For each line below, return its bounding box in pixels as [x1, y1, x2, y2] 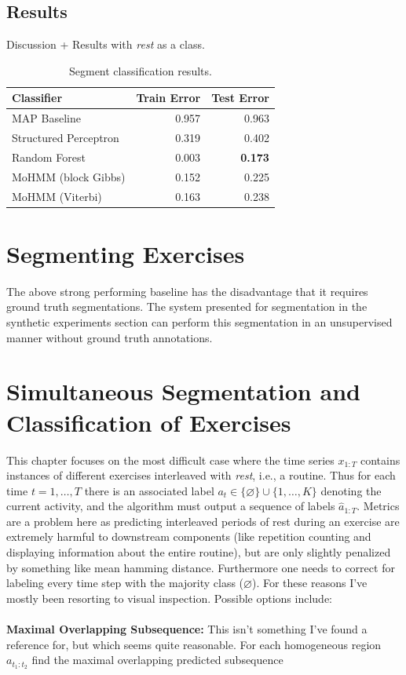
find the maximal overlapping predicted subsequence [31, 651, 283, 668]
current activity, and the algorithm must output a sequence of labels [6, 498, 335, 514]
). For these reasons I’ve [251, 575, 368, 591]
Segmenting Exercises [6, 237, 245, 269]
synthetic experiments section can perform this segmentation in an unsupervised [6, 314, 393, 330]
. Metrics [357, 498, 400, 514]
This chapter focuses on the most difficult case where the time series [6, 451, 335, 468]
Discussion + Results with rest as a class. [6, 36, 205, 53]
